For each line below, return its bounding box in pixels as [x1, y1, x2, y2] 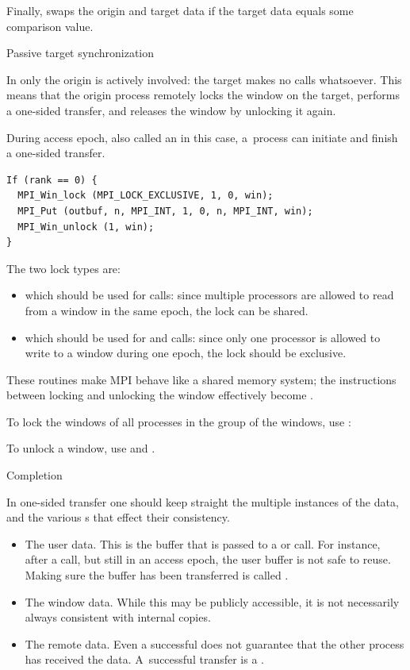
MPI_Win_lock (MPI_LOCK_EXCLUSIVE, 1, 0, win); [17, 190, 274, 202]
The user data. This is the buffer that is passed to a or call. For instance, [25, 535, 381, 552]
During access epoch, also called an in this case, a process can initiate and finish [6, 129, 398, 145]
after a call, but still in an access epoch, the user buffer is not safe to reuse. [25, 551, 391, 568]
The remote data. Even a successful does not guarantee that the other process [25, 635, 404, 652]
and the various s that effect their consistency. [6, 509, 230, 526]
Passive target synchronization [6, 44, 155, 61]
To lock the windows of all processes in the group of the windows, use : [6, 413, 351, 429]
